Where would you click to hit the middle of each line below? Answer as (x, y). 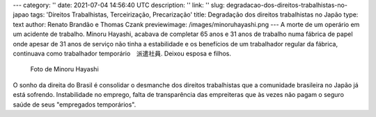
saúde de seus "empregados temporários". (75, 105)
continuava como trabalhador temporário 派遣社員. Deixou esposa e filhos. (122, 53)
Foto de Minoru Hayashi (64, 69)
